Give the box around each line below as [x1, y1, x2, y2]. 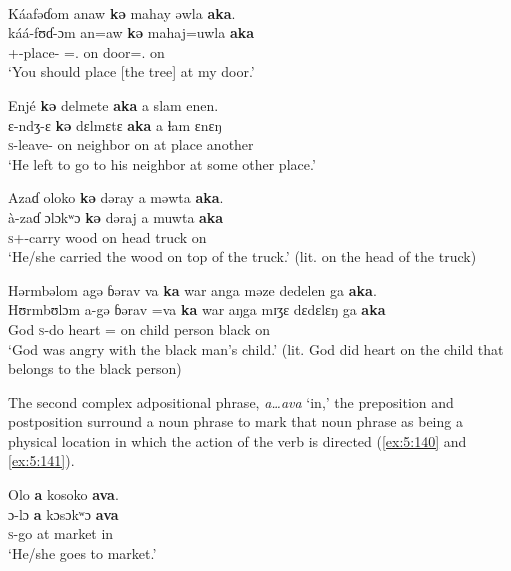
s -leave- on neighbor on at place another [8, 134, 254, 155]
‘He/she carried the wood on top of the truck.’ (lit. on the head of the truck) [8, 246, 477, 267]
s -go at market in [8, 523, 114, 544]
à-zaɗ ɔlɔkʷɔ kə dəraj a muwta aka [8, 206, 224, 227]
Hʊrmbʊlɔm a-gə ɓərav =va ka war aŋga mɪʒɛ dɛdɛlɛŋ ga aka [8, 299, 386, 320]
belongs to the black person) [8, 358, 182, 379]
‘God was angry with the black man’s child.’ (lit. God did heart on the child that [8, 338, 504, 359]
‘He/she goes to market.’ [8, 542, 157, 563]
